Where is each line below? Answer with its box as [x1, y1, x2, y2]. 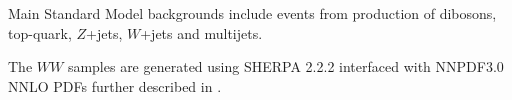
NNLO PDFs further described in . [8, 75, 222, 96]
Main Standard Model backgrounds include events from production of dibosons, [8, 3, 497, 23]
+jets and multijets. [140, 22, 263, 43]
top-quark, [8, 22, 72, 43]
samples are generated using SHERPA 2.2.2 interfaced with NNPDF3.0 [67, 56, 504, 77]
